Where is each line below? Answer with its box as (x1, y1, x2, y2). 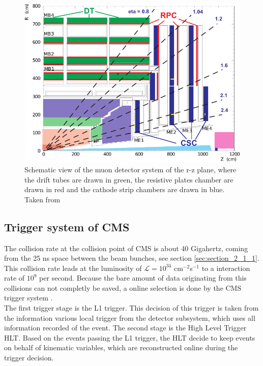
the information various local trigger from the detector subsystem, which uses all (4, 312, 255, 323)
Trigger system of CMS (4, 219, 130, 234)
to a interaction (201, 262, 250, 273)
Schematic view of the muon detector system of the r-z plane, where (24, 164, 237, 174)
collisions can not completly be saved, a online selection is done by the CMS (4, 282, 242, 293)
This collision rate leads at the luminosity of (4, 262, 142, 273)
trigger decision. (4, 352, 54, 363)
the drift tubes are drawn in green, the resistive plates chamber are (24, 174, 233, 185)
